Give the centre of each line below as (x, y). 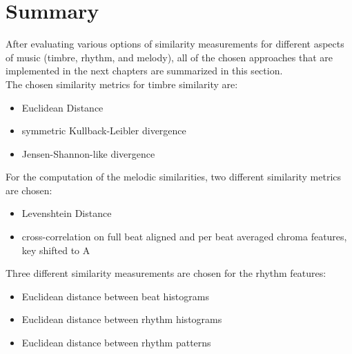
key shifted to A (56, 250)
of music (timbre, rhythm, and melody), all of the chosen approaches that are (169, 57)
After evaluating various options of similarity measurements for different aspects (175, 44)
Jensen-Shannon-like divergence (88, 153)
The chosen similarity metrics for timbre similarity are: (122, 84)
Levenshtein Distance (67, 213)
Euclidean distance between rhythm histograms (122, 319)
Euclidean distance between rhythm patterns (116, 343)
